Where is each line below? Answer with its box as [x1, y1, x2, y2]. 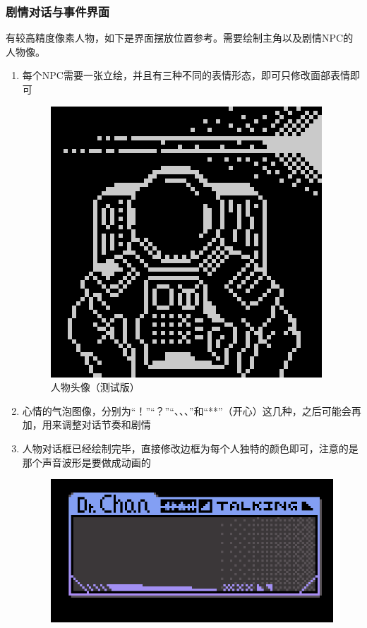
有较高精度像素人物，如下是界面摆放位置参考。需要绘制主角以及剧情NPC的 [6, 30, 354, 45]
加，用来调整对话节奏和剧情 [22, 417, 151, 432]
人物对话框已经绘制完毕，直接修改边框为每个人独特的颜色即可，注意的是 [22, 440, 359, 455]
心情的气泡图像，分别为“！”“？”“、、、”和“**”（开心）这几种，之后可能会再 [22, 403, 361, 418]
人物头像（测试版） [50, 380, 140, 394]
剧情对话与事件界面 [6, 2, 110, 20]
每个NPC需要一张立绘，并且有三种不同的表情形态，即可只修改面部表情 [22, 68, 350, 83]
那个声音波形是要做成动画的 [22, 454, 151, 469]
